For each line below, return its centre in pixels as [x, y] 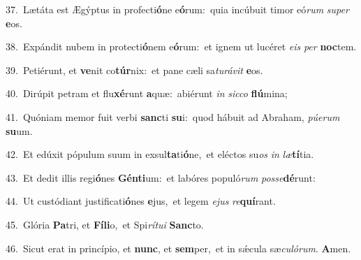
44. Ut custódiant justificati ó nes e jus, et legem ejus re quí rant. [141, 201]
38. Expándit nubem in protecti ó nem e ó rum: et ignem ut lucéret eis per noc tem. [181, 46]
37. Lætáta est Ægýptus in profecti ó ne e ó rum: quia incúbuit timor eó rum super [177, 9]
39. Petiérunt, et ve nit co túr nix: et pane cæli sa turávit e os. [134, 70]
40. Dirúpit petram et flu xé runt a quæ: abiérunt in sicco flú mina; [147, 93]
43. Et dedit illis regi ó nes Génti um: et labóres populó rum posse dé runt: [161, 177]
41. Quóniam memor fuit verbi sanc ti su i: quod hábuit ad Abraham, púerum [173, 116]
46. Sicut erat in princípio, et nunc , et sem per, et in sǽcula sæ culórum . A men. [178, 248]
